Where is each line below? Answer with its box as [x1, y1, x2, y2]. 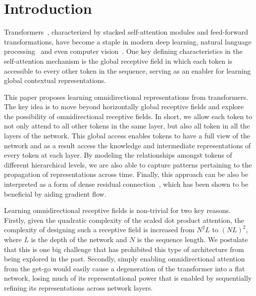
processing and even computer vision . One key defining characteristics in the [4, 46, 243, 56]
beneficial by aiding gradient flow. [4, 188, 106, 199]
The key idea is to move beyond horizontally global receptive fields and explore [4, 101, 244, 112]
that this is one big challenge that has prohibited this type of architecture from [4, 244, 244, 254]
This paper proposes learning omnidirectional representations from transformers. [4, 91, 248, 102]
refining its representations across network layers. [4, 282, 153, 293]
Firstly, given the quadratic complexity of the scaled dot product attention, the [4, 214, 245, 225]
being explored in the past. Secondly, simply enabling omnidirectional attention [4, 254, 245, 264]
